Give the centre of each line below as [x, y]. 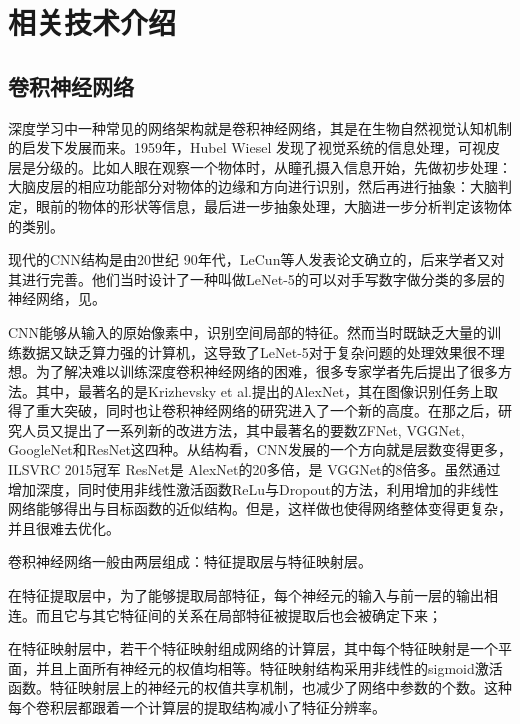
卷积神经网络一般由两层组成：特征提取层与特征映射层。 [190, 561]
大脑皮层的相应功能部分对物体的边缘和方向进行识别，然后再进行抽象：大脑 [253, 186]
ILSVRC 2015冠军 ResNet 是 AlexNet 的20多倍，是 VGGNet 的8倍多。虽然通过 [254, 469]
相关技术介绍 [92, 22]
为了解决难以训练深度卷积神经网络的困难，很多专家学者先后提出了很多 [266, 371]
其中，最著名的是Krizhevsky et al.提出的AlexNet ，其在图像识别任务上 [260, 390]
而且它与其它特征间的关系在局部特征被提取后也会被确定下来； [238, 614]
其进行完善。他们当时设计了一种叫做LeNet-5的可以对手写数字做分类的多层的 [256, 278]
